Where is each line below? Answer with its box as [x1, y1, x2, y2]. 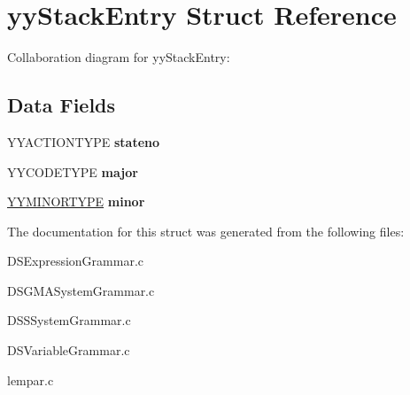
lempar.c [7, 370, 54, 389]
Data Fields [7, 91, 116, 119]
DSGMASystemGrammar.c [7, 281, 155, 299]
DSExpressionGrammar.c [7, 252, 143, 270]
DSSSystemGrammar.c [7, 311, 131, 329]
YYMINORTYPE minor [7, 192, 145, 211]
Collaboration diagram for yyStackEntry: [7, 48, 230, 66]
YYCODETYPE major [7, 162, 138, 181]
